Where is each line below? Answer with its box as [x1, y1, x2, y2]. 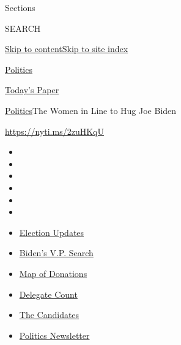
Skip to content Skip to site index [5, 42, 128, 55]
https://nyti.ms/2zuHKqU [5, 124, 104, 137]
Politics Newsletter [19, 328, 90, 341]
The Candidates [19, 308, 79, 321]
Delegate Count [19, 287, 78, 300]
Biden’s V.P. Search [19, 246, 94, 259]
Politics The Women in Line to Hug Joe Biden [5, 104, 177, 116]
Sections [5, 1, 35, 13]
